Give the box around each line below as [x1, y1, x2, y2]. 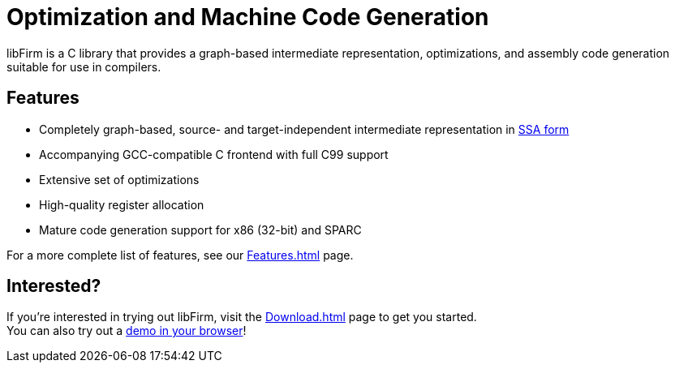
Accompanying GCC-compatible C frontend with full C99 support [39, 147, 389, 161]
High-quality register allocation [39, 197, 204, 212]
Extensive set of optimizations [39, 172, 200, 187]
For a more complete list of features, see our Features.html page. [6, 247, 354, 262]
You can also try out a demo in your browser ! [6, 324, 247, 338]
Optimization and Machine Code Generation [6, 3, 489, 31]
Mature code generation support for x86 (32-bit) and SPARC [39, 222, 362, 237]
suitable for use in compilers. [6, 59, 161, 74]
